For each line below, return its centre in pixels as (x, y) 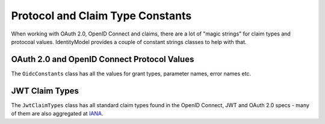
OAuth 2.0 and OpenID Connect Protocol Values (103, 59)
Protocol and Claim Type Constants (101, 16)
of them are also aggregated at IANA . (57, 114)
